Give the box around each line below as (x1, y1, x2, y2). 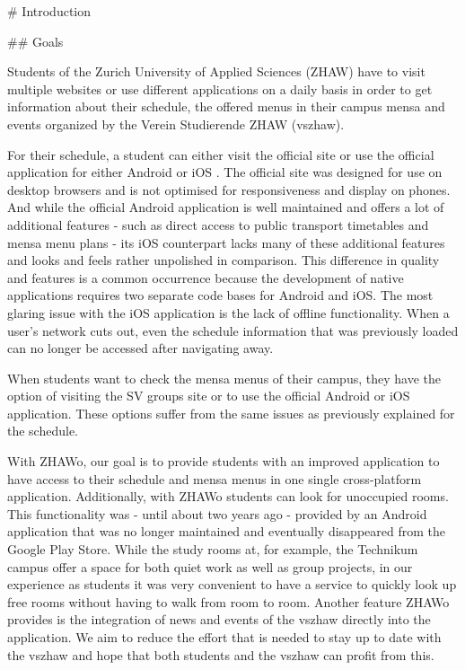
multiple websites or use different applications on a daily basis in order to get (7, 79, 433, 98)
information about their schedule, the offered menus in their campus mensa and (7, 97, 445, 116)
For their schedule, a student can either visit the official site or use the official (7, 145, 434, 163)
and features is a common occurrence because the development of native (7, 268, 404, 287)
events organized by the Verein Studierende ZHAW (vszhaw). (7, 114, 345, 133)
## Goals (7, 31, 64, 50)
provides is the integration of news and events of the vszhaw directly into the (7, 610, 431, 629)
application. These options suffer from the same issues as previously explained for (7, 403, 455, 422)
